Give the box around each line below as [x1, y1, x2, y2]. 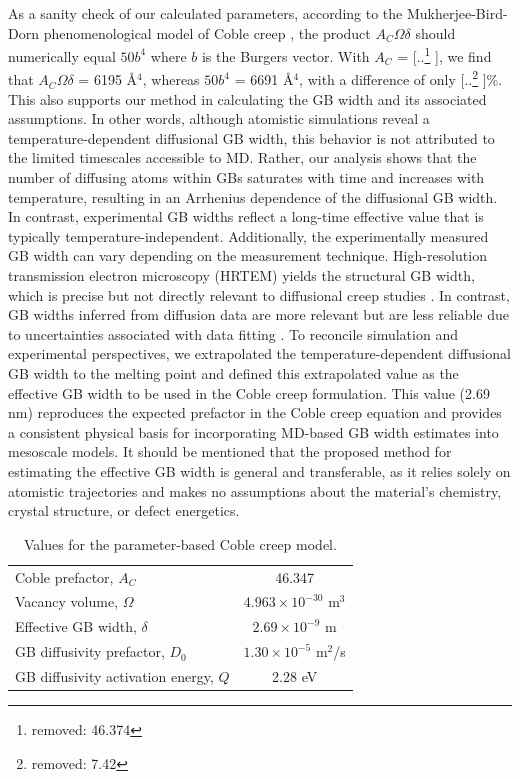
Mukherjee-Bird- [406, 3, 508, 23]
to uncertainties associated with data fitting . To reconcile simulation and [8, 323, 458, 344]
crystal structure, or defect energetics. [8, 500, 240, 521]
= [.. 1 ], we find [397, 43, 492, 66]
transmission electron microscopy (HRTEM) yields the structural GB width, [8, 265, 475, 286]
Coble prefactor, [15, 566, 114, 587]
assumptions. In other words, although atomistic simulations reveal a [8, 108, 430, 129]
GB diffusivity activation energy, [15, 665, 214, 686]
